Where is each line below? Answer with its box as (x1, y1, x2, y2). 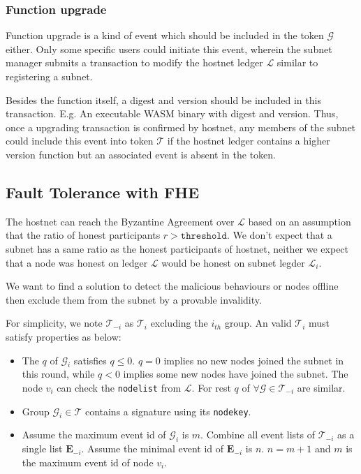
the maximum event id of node (22, 454, 154, 469)
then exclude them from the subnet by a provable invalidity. (6, 292, 262, 306)
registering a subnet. (6, 69, 93, 83)
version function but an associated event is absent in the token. (6, 147, 276, 161)
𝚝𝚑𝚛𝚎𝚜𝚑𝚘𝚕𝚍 (180, 231, 227, 242)
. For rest (191, 380, 231, 394)
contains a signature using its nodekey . (84, 403, 251, 418)
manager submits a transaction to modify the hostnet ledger (6, 55, 263, 70)
